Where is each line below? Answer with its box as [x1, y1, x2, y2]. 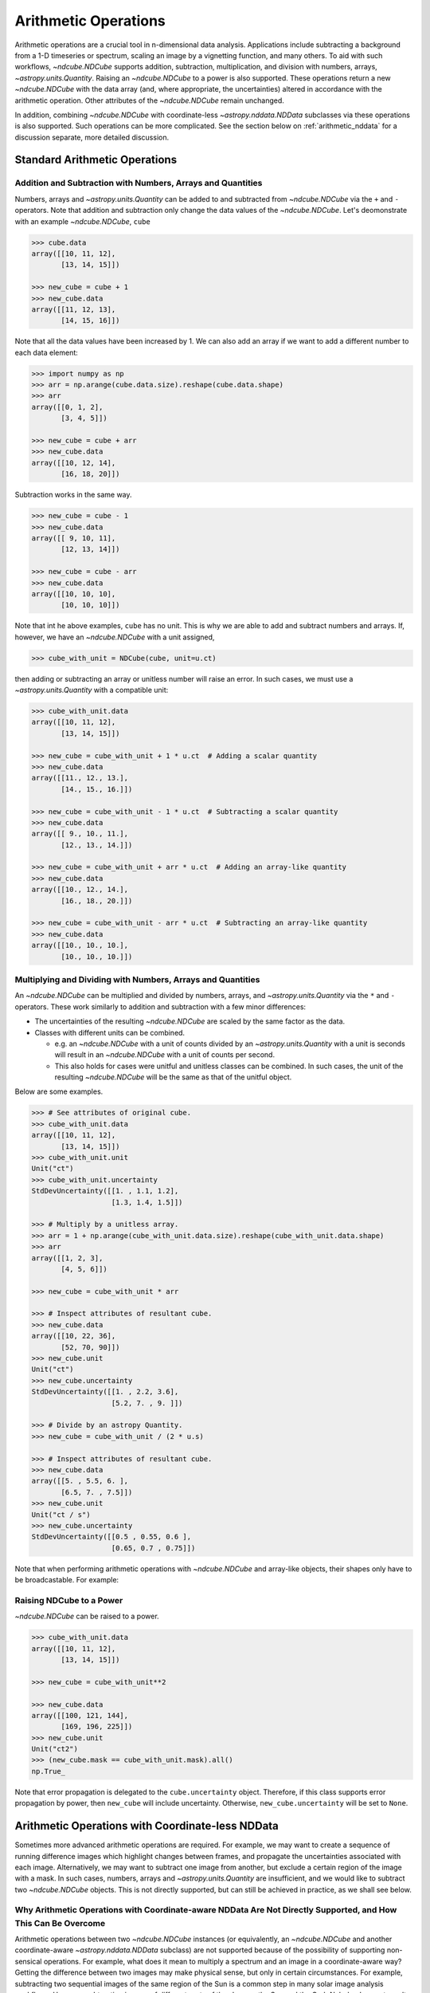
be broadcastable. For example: [14, 1575, 119, 1585]
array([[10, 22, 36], [31, 1331, 116, 1341]
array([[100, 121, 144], [31, 1711, 129, 1720]
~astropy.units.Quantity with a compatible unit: [14, 686, 169, 695]
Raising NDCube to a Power [14, 1594, 123, 1606]
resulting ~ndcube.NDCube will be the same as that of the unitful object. [54, 1072, 292, 1082]
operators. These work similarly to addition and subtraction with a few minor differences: [14, 1001, 307, 1012]
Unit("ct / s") [31, 1510, 91, 1519]
